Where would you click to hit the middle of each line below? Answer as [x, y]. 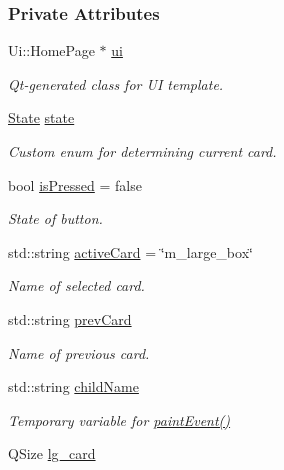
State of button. [55, 218]
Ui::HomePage [51, 50]
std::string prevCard [70, 318]
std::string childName [73, 386]
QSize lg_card [52, 453]
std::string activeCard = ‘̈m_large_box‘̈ [130, 251]
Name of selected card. [76, 285]
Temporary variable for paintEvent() [119, 419]
